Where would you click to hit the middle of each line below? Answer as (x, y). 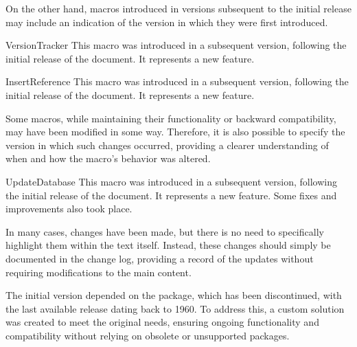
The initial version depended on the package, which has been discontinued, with (174, 295)
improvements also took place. (69, 209)
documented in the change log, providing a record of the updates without (160, 258)
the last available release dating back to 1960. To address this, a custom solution (175, 308)
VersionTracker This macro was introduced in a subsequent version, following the (176, 45)
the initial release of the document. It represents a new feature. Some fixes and (171, 195)
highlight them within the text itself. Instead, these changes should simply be (168, 245)
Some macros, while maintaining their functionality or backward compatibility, (171, 118)
